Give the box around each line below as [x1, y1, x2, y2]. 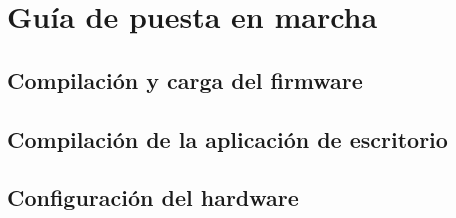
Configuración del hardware [7, 182, 299, 213]
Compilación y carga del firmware [7, 64, 363, 95]
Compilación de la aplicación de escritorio [7, 123, 448, 154]
